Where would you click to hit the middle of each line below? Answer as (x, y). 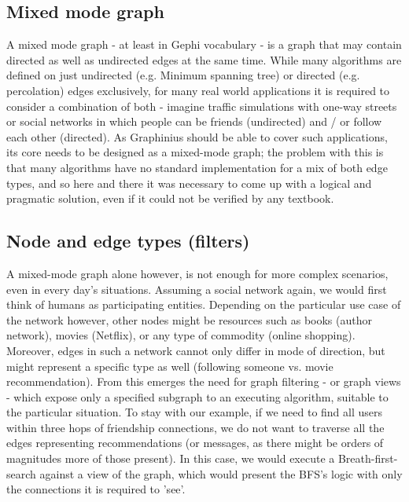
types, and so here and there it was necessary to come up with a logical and (189, 183)
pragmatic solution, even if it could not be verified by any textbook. (170, 198)
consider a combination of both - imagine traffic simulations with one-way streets (202, 106)
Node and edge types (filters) (128, 241)
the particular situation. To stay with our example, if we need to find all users (195, 412)
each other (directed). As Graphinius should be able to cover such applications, (197, 136)
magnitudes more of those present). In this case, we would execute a (171, 458)
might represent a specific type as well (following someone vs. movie (170, 366)
